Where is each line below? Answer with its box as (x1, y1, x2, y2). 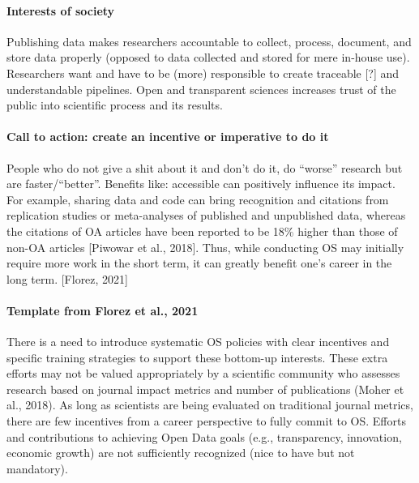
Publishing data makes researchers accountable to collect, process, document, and (6, 32, 412, 49)
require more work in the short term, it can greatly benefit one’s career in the (6, 254, 392, 271)
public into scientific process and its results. (6, 96, 223, 113)
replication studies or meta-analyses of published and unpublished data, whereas (6, 207, 406, 224)
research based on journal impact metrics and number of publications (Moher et (6, 380, 404, 397)
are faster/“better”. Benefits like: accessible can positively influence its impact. (6, 175, 395, 192)
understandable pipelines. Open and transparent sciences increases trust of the (6, 80, 396, 97)
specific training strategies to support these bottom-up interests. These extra (6, 348, 388, 365)
